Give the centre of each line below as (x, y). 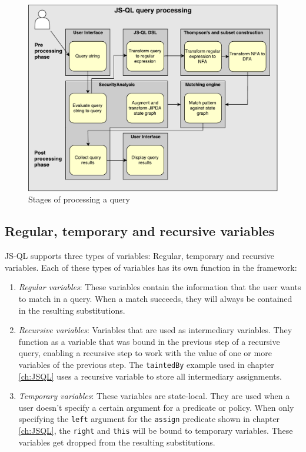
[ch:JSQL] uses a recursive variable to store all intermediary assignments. (150, 376)
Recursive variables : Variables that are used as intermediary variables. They (155, 330)
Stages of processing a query (79, 199)
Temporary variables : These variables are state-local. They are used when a (154, 396)
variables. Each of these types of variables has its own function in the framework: (151, 267)
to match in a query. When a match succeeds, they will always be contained (155, 298)
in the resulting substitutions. (72, 310)
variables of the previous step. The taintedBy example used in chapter (146, 364)
